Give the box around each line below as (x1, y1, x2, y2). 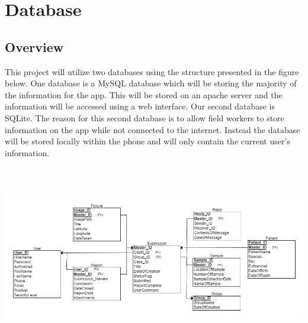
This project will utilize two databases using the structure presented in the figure (5, 65, 299, 77)
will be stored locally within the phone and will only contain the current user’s (5, 135, 290, 147)
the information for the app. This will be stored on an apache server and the (5, 88, 283, 101)
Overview (5, 37, 64, 56)
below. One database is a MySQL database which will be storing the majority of (5, 77, 297, 89)
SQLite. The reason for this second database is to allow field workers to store (5, 111, 284, 124)
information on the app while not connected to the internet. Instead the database (5, 123, 300, 135)
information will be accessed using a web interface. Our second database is (5, 100, 275, 112)
